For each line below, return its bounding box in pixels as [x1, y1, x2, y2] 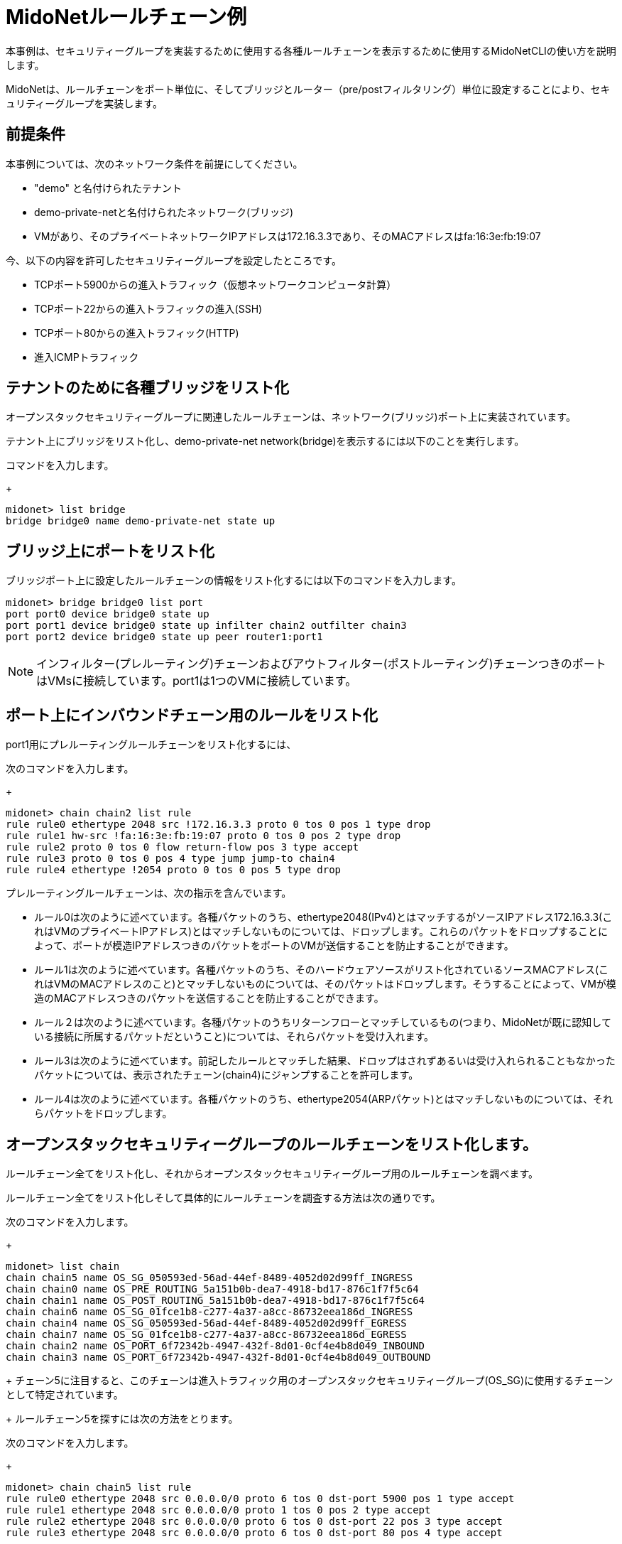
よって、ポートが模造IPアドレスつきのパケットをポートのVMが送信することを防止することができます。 [34, 939, 514, 952]
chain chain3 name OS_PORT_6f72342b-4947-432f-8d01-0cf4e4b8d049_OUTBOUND [6, 1351, 431, 1363]
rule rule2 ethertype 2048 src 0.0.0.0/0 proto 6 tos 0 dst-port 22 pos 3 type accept [6, 1515, 503, 1527]
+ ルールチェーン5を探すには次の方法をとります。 [6, 1412, 239, 1425]
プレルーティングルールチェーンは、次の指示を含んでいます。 [6, 887, 292, 900]
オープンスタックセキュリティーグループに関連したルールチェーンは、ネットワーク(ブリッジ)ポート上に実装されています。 [6, 411, 576, 423]
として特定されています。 [6, 1388, 124, 1400]
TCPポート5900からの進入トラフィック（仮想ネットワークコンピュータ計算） [34, 278, 397, 291]
